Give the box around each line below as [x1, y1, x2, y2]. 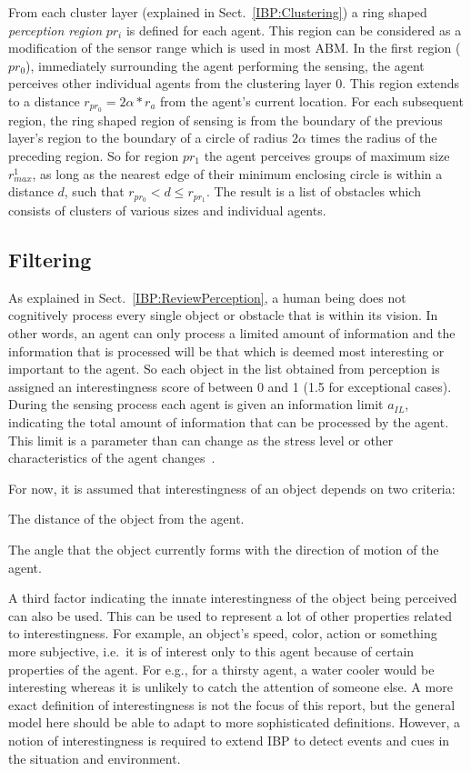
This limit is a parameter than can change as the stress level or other [8, 430, 394, 449]
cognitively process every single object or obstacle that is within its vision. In [8, 305, 438, 325]
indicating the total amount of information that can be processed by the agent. [8, 413, 449, 432]
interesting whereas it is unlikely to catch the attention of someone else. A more [8, 677, 453, 696]
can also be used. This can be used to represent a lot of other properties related [8, 606, 452, 625]
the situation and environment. [8, 748, 181, 767]
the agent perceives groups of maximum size [204, 146, 450, 165]
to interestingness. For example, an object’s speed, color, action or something [8, 624, 437, 643]
